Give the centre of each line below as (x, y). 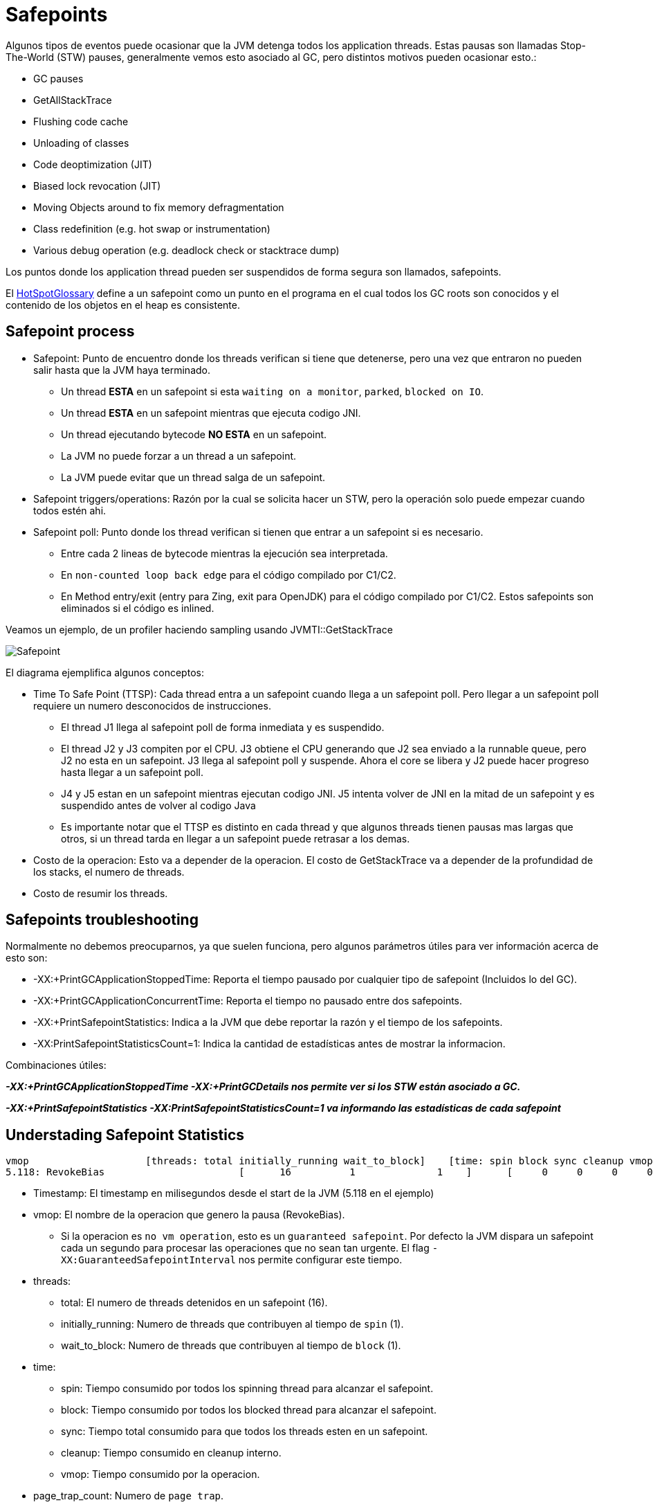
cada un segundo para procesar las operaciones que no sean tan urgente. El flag (245, 1248)
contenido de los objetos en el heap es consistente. (123, 305)
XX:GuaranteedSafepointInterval (148, 1260)
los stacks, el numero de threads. (109, 872)
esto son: (27, 958)
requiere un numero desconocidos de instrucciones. (152, 705)
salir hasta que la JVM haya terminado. (122, 370)
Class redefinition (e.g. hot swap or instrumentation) (152, 228)
